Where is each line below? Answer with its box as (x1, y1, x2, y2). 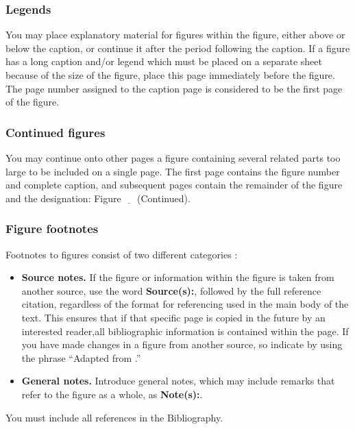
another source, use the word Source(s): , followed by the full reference (21, 283, 321, 297)
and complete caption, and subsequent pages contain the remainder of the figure (5, 177, 343, 192)
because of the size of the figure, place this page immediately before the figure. (5, 68, 335, 82)
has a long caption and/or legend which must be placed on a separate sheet (5, 54, 322, 69)
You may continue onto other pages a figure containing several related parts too (5, 151, 341, 164)
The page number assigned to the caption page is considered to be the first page (5, 81, 343, 95)
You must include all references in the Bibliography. (5, 410, 223, 424)
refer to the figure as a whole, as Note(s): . (21, 387, 203, 401)
